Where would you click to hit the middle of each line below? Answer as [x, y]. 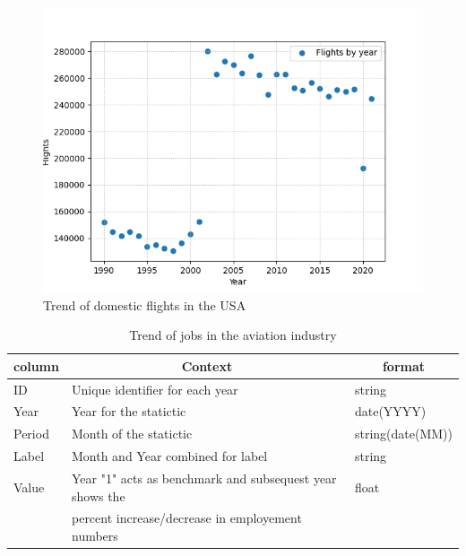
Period [31, 434]
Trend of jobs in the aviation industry [233, 335]
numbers [95, 536]
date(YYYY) [390, 411]
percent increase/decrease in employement [186, 518]
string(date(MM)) [403, 434]
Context [207, 365]
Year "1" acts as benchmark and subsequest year [204, 478]
